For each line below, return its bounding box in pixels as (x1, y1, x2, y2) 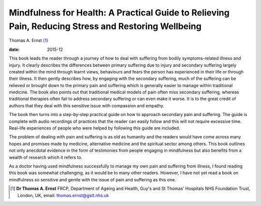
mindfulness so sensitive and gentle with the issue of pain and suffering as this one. (9, 177, 176, 182)
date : (9, 46, 20, 52)
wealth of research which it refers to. (9, 154, 83, 160)
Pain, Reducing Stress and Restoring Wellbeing (9, 21, 202, 31)
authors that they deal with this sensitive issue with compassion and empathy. (9, 103, 164, 108)
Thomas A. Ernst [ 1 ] (9, 38, 48, 44)
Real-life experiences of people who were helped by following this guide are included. (9, 125, 180, 131)
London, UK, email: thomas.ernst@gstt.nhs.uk (17, 192, 109, 198)
